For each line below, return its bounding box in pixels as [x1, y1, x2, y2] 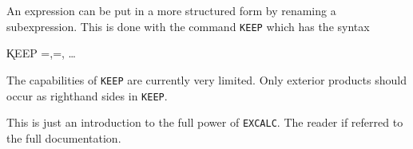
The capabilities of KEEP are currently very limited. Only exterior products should [6, 71, 407, 88]
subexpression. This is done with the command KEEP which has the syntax [6, 18, 370, 34]
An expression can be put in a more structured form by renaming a [6, 2, 336, 18]
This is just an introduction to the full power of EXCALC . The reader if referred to [6, 114, 403, 131]
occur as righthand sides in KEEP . [6, 87, 168, 104]
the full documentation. [6, 129, 121, 146]
